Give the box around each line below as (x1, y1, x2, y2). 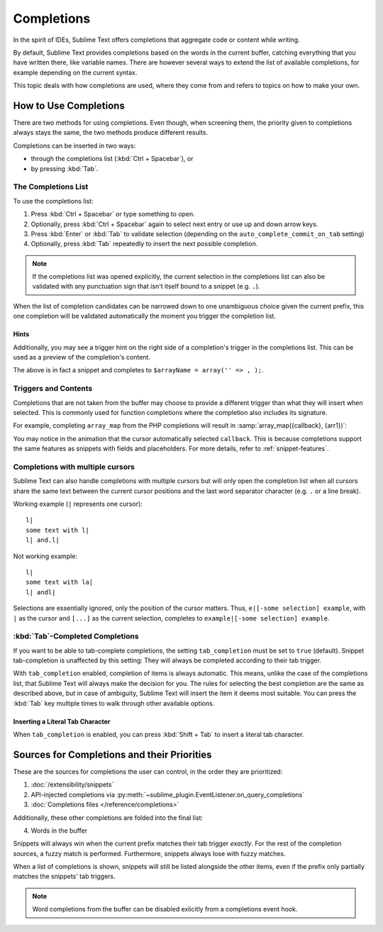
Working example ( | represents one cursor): (13, 500, 143, 509)
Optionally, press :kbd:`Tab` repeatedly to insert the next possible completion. (30, 240, 258, 248)
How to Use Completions (13, 99, 126, 111)
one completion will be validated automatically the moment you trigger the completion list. (13, 312, 277, 321)
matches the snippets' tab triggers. (13, 872, 116, 881)
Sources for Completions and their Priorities (13, 748, 212, 760)
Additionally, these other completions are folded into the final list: (13, 813, 204, 822)
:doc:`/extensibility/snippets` (30, 780, 114, 789)
